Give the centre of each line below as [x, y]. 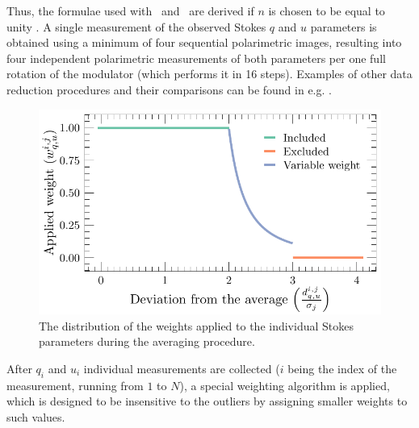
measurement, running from [75, 385]
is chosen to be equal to [327, 10]
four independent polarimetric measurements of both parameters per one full [196, 58]
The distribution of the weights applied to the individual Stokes [196, 325]
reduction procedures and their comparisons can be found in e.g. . [169, 89]
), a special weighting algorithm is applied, [285, 385]
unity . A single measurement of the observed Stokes [136, 26]
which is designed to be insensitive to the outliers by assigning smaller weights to [207, 401]
